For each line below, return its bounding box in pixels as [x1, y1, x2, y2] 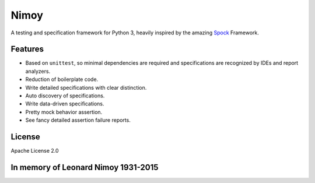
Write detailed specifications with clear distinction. [25, 84, 147, 91]
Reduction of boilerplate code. [25, 76, 99, 83]
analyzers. [25, 68, 51, 75]
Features [10, 44, 44, 54]
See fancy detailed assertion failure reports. [25, 117, 131, 124]
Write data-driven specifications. [25, 100, 104, 107]
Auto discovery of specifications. [25, 92, 105, 99]
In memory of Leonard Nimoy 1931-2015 [10, 162, 159, 172]
